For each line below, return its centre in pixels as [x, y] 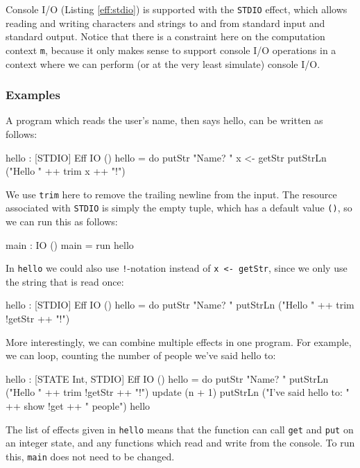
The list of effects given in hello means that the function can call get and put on [180, 429]
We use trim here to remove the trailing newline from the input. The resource [171, 194]
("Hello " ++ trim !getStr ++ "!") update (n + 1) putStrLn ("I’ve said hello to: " [178, 392]
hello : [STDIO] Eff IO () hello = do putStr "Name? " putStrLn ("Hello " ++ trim [180, 305]
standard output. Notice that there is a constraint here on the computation [165, 36]
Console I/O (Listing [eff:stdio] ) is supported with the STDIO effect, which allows [177, 9]
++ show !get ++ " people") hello [78, 406]
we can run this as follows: [62, 221]
